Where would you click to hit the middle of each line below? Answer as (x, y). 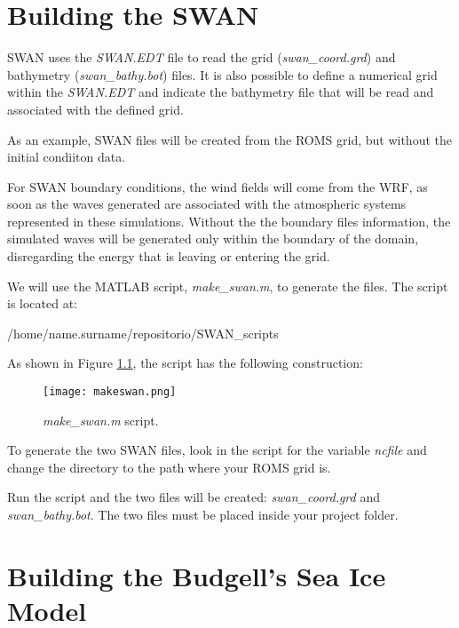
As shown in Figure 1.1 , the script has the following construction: (185, 363)
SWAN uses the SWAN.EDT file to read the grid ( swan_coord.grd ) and (202, 57)
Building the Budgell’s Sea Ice (197, 575)
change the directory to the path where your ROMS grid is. (169, 467)
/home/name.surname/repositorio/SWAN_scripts (143, 333)
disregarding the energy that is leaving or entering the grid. (169, 256)
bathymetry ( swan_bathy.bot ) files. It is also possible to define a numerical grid (222, 74)
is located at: (43, 303)
